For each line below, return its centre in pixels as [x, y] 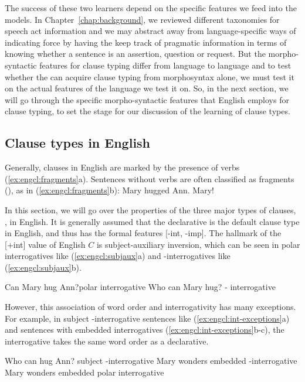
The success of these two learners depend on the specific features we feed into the [151, 8]
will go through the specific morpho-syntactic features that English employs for [147, 99]
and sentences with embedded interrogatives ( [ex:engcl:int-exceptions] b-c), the [145, 330]
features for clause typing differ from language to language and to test [165, 65]
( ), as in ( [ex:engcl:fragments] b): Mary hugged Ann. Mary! [109, 190]
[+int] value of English [45, 244]
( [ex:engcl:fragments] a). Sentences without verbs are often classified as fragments [150, 178]
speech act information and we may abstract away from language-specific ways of [150, 31]
